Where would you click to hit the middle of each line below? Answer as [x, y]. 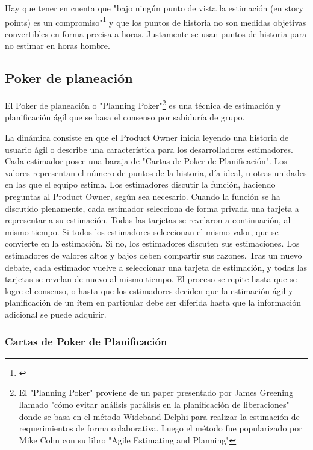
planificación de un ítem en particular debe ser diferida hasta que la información [153, 302]
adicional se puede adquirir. [56, 314]
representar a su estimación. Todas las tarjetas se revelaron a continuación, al [148, 220]
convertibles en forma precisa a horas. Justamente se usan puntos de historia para [156, 33]
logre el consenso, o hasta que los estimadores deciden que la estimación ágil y [149, 290]
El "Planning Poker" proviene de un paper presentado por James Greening [156, 393]
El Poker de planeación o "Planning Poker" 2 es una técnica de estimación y [143, 104]
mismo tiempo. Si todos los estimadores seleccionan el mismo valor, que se [142, 231]
